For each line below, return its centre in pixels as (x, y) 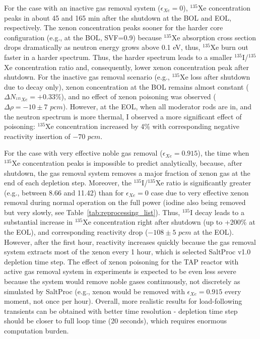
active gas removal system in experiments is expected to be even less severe (120, 271)
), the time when (223, 153)
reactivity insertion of (37, 136)
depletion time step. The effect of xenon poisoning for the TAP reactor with (121, 261)
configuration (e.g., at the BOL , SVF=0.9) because (83, 37)
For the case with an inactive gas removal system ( (82, 8)
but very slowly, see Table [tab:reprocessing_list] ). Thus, (92, 212)
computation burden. (37, 330)
